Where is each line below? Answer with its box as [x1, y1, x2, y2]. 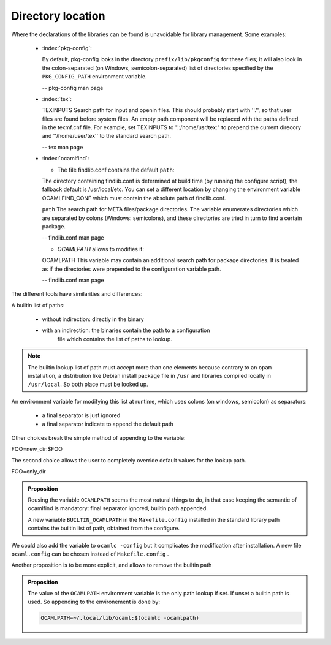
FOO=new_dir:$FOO [11, 445, 63, 453]
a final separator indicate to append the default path [42, 420, 174, 428]
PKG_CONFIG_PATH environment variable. [42, 73, 147, 80]
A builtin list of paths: [11, 301, 65, 309]
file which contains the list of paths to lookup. [57, 335, 173, 342]
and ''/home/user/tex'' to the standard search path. [42, 132, 172, 140]
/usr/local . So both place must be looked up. [28, 380, 148, 388]
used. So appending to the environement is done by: [28, 598, 161, 606]
